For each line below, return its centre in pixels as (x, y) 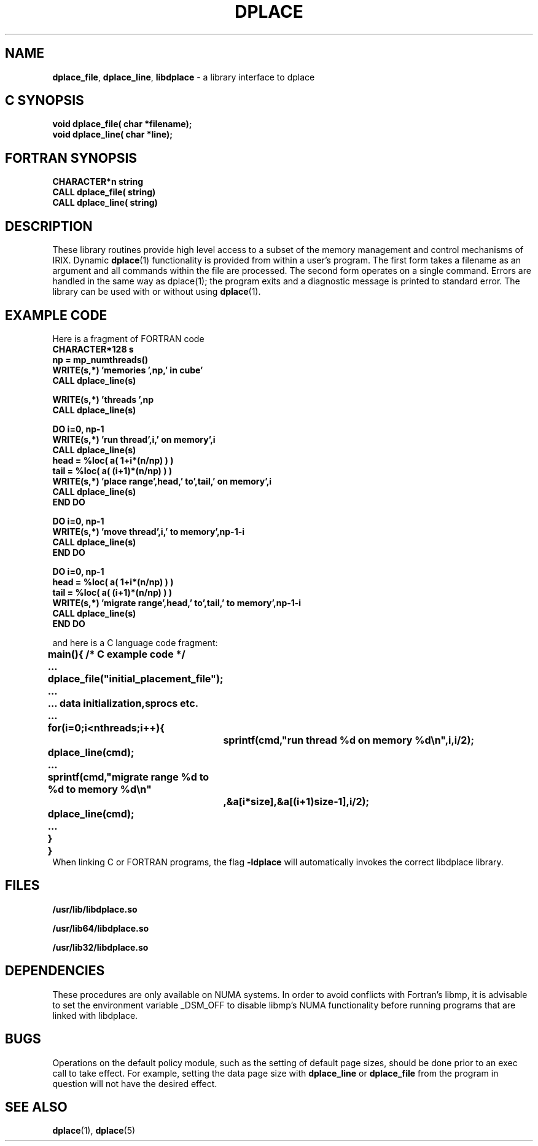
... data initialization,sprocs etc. (123, 703)
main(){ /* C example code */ (116, 654)
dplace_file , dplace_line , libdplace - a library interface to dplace (184, 77)
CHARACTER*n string (98, 182)
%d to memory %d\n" (99, 789)
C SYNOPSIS (45, 101)
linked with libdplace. (95, 1015)
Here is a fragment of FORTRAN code (128, 338)
